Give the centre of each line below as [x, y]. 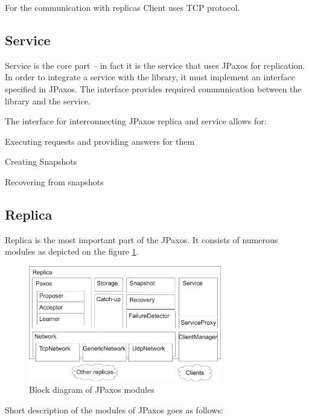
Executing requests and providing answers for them [100, 141]
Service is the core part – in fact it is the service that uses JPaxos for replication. [155, 65]
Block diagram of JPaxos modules [92, 390]
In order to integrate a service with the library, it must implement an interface [150, 77]
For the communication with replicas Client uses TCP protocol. [123, 7]
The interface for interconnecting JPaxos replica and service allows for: [136, 121]
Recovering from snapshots [54, 181]
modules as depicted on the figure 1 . [72, 251]
